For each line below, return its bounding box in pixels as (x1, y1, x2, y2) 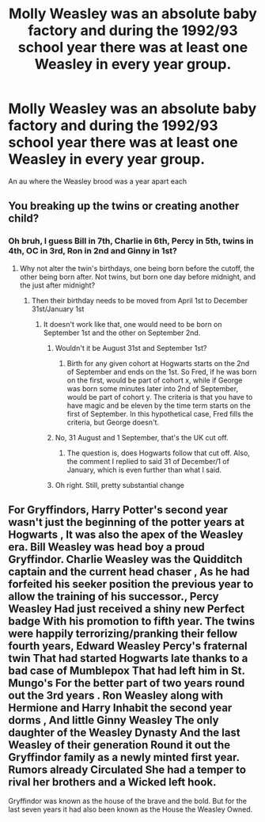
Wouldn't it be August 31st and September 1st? (55, 343, 207, 352)
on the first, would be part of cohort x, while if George (66, 375, 243, 385)
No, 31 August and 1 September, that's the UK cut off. (55, 432, 229, 442)
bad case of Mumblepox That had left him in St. (8, 664, 245, 678)
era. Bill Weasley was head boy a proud (8, 540, 206, 554)
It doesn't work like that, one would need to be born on (43, 319, 223, 329)
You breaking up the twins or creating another (8, 200, 240, 213)
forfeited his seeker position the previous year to (8, 577, 254, 591)
